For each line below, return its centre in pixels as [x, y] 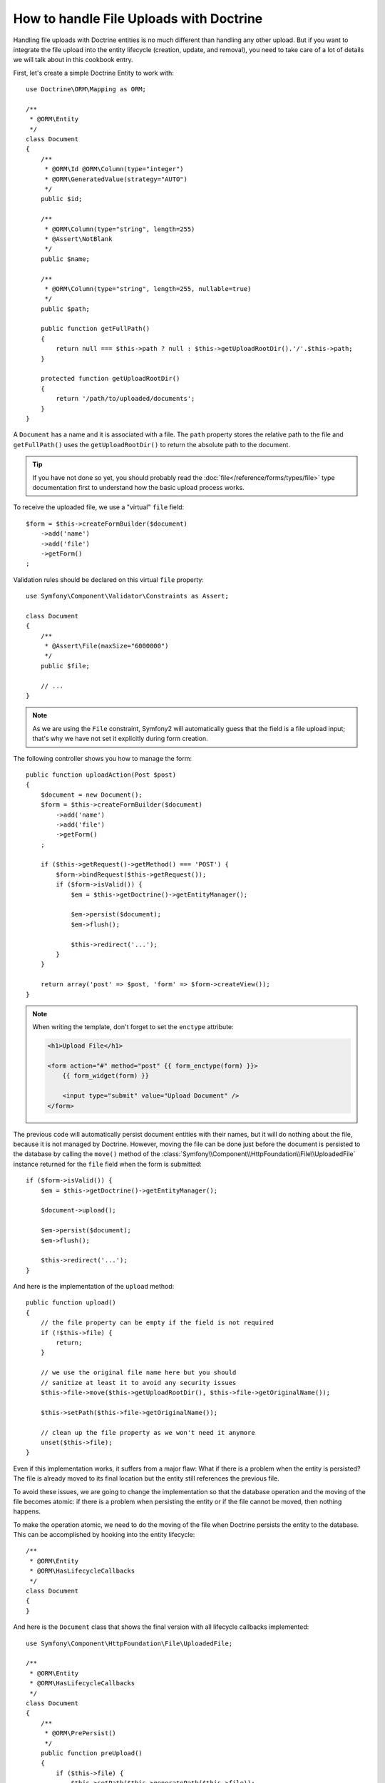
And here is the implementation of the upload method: [94, 1287]
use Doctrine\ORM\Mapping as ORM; [86, 90]
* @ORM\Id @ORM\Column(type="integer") [114, 169]
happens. [27, 1511]
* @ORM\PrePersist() [81, 1733]
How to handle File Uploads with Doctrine [138, 19]
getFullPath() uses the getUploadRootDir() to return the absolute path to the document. [152, 444]
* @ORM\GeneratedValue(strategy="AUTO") [116, 179]
